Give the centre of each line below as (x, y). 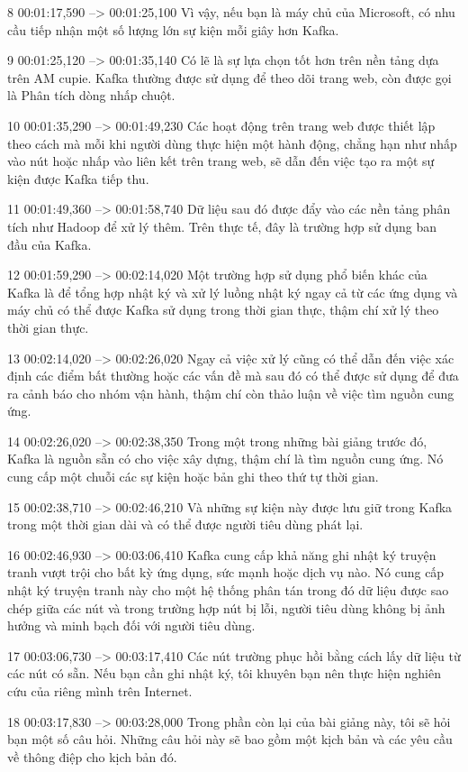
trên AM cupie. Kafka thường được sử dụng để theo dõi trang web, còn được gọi (229, 77)
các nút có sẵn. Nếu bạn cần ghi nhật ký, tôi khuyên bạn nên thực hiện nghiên (224, 673)
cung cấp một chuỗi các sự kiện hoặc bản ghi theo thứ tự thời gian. (193, 477)
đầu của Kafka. (49, 244)
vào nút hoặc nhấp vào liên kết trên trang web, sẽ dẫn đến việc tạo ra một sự (221, 161)
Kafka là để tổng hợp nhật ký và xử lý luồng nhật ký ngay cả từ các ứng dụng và (233, 292)
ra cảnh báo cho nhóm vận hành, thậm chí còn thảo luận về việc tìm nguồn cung (231, 393)
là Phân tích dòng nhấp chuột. (91, 95)
